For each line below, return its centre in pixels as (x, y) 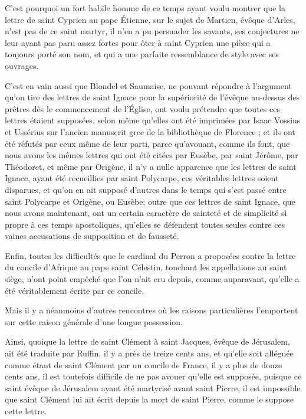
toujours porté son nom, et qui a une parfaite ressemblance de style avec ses (142, 54)
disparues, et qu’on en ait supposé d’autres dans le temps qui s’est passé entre (146, 189)
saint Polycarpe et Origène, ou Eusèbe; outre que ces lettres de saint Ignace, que (150, 201)
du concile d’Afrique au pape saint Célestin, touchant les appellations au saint (146, 267)
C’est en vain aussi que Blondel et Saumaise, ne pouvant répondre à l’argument (148, 85)
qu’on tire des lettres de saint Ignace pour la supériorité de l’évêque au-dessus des (152, 97)
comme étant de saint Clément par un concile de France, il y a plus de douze (144, 364)
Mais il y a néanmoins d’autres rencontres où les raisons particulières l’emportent (152, 310)
